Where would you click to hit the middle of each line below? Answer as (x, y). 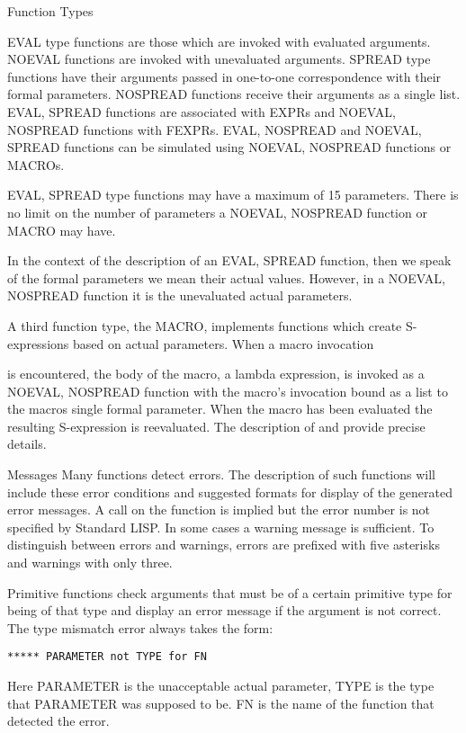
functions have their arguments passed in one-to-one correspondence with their (224, 76)
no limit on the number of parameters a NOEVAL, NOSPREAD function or (217, 212)
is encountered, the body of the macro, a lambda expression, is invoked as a (216, 374)
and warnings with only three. (90, 563)
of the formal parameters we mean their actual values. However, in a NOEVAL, (226, 277)
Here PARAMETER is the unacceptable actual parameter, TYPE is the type (221, 686)
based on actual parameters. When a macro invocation (223, 343)
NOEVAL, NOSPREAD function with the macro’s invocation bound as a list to (228, 391)
